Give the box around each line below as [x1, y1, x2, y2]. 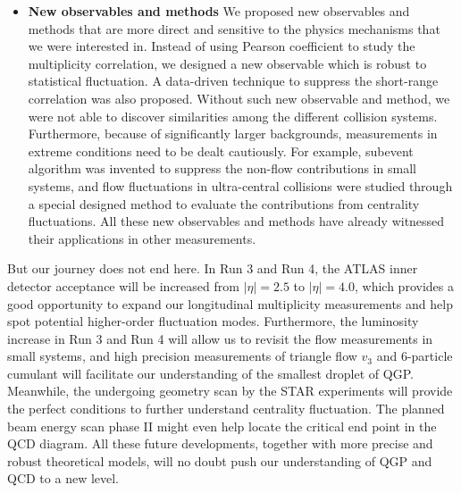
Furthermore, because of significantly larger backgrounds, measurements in [28, 124, 438, 143]
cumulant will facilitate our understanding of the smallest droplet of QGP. [7, 363, 414, 382]
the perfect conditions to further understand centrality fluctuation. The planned [7, 399, 445, 418]
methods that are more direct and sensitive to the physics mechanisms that [28, 19, 440, 38]
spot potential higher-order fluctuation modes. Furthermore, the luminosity [7, 312, 419, 330]
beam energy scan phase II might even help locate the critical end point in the [7, 416, 437, 435]
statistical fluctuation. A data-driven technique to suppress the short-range [28, 71, 439, 90]
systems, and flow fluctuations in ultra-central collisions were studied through [28, 176, 453, 195]
